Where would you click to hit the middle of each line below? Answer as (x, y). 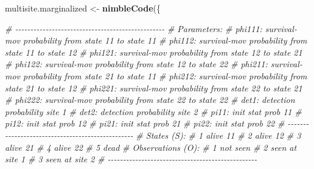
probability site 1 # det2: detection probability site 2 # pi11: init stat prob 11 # (153, 111)
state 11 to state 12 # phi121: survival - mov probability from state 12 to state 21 (154, 52)
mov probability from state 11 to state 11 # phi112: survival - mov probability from (156, 40)
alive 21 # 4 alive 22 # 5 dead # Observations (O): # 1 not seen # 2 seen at (151, 147)
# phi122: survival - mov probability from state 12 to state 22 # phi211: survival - (154, 64)
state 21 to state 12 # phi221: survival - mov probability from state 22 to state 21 (154, 88)
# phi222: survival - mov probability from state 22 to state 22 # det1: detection (150, 100)
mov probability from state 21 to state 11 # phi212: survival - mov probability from (156, 75)
